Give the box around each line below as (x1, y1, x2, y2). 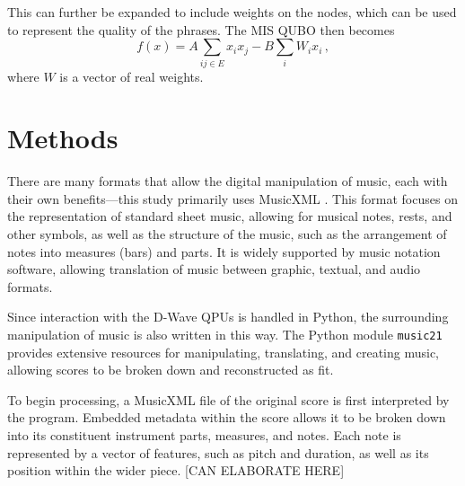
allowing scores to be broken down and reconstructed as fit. (7, 360, 334, 379)
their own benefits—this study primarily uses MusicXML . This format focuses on (7, 189, 458, 208)
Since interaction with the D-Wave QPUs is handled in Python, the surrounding (7, 307, 449, 326)
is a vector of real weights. (59, 66, 204, 85)
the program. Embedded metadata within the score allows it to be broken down (7, 408, 446, 427)
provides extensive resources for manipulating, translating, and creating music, (7, 342, 439, 361)
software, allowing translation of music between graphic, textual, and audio (7, 260, 421, 278)
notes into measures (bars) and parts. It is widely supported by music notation (7, 242, 441, 261)
